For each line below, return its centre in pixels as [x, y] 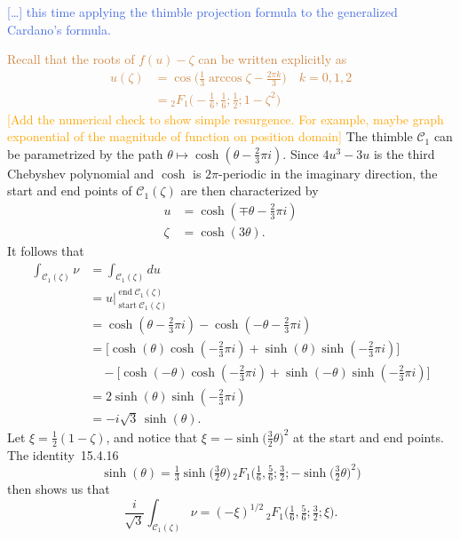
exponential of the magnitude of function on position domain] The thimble [210, 136]
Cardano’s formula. [59, 29]
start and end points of [70, 191]
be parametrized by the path [85, 153]
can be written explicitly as [273, 59]
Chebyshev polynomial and [81, 173]
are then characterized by [250, 191]
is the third [404, 153]
